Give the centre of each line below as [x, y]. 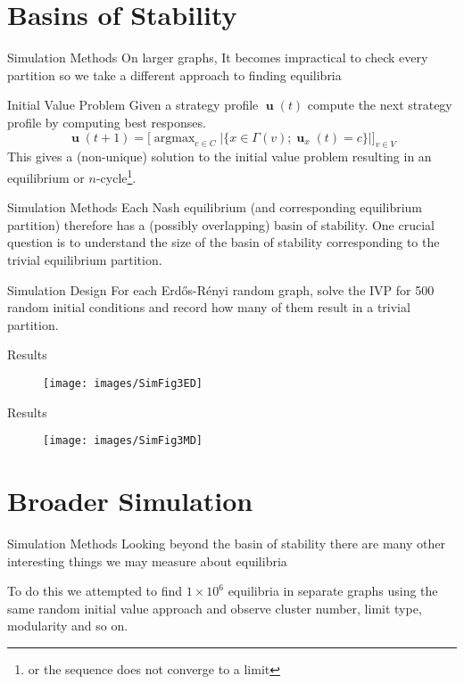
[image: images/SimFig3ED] [123, 383]
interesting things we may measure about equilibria [147, 560]
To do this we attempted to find [95, 591]
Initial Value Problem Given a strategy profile [133, 105]
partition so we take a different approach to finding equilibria [174, 74]
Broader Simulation [130, 500]
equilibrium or [46, 177]
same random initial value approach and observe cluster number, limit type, [215, 608]
